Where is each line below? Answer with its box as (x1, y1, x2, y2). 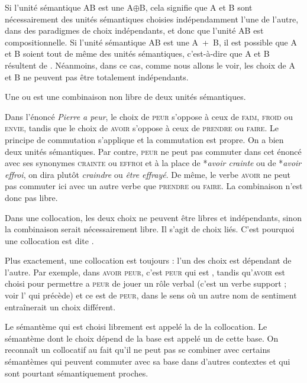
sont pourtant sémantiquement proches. (5, 366, 148, 379)
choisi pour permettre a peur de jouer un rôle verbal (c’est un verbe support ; (5, 277, 287, 290)
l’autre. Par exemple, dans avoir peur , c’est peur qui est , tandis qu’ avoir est (5, 265, 285, 278)
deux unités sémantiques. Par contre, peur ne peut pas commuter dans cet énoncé (5, 145, 302, 157)
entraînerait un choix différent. (5, 300, 116, 313)
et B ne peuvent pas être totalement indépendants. (5, 70, 189, 83)
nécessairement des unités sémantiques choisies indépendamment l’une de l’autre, (5, 12, 299, 25)
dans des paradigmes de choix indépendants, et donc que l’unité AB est (5, 24, 264, 37)
